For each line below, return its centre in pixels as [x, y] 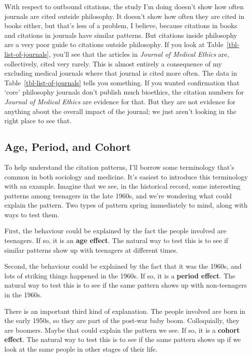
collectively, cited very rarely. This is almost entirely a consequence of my [113, 63]
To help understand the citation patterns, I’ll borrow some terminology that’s [119, 167]
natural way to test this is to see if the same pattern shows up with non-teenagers [126, 285]
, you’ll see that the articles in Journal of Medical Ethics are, [139, 54]
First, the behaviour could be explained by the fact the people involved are [115, 231]
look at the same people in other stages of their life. [81, 349]
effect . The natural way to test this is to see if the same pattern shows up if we [123, 339]
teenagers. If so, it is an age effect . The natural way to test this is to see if [116, 240]
